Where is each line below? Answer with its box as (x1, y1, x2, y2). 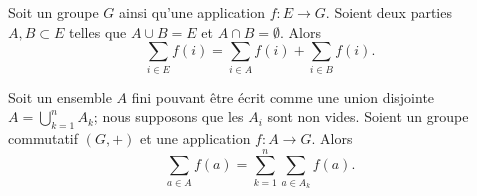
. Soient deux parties (325, 2, 452, 22)
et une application (139, 127, 251, 148)
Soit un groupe (8, 2, 99, 22)
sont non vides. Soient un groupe (267, 106, 469, 127)
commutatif (8, 127, 78, 148)
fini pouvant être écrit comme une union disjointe (131, 86, 435, 107)
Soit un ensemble (8, 86, 112, 107)
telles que (69, 21, 127, 42)
